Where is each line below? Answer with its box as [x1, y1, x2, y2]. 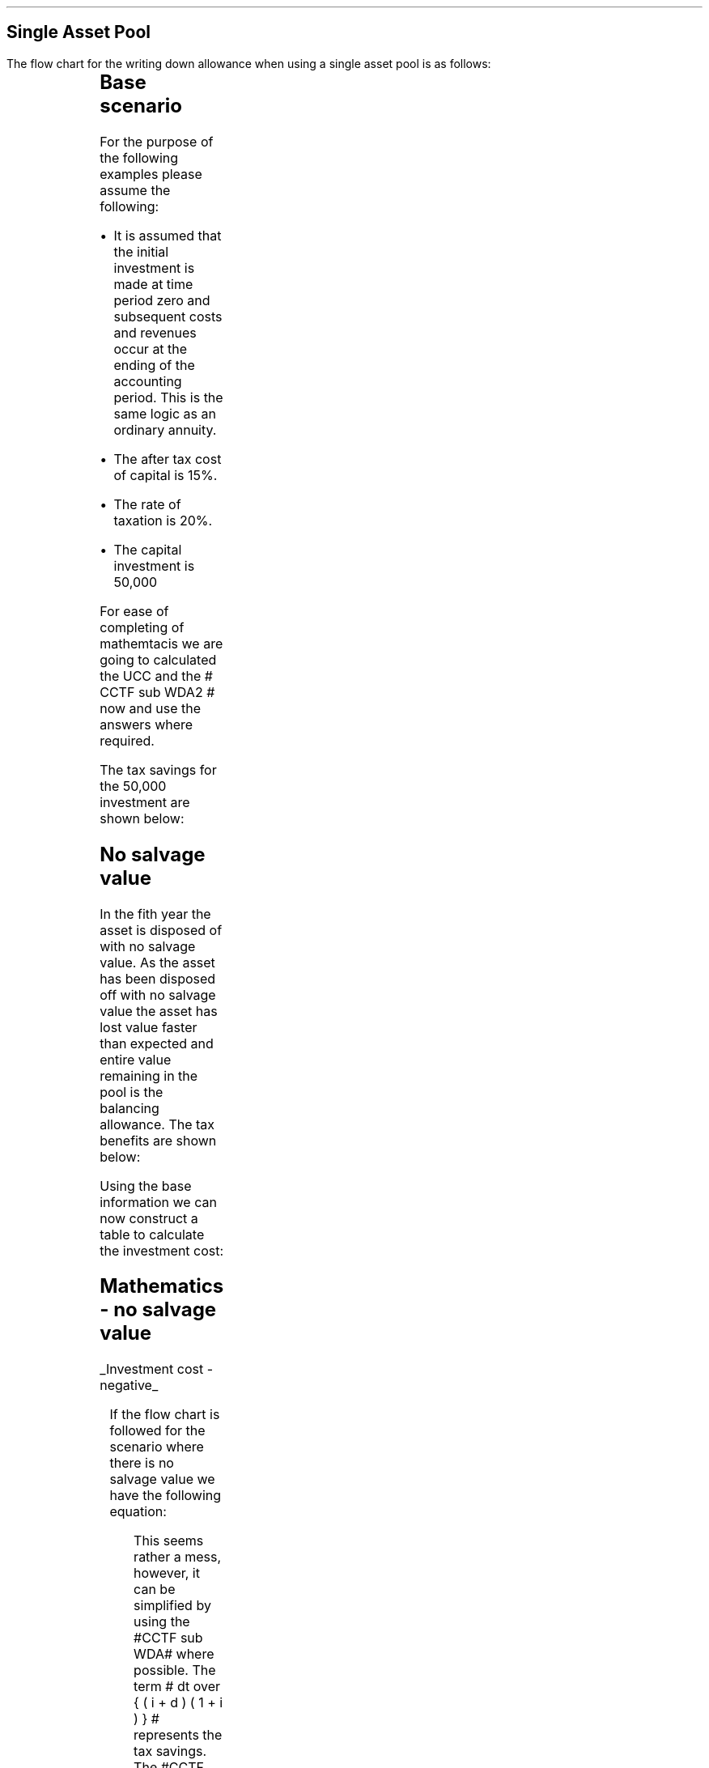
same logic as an [113, 405, 216, 422]
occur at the [113, 340, 188, 357]
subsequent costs [113, 308, 223, 325]
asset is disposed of [100, 921, 223, 938]
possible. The [134, 1662, 216, 1679]
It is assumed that [113, 227, 222, 244]
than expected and [100, 1035, 214, 1052]
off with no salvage [100, 986, 216, 1003]
